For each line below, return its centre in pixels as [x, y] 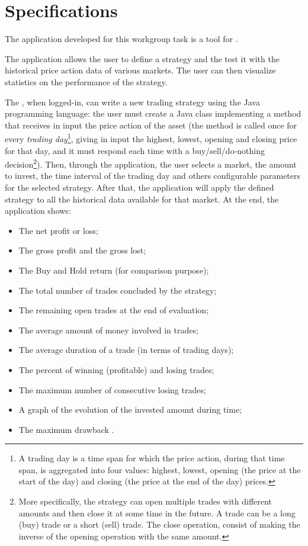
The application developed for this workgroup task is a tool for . [121, 39]
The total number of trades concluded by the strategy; [118, 290]
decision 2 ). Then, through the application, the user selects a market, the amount [151, 163]
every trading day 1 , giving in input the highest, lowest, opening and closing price [151, 138]
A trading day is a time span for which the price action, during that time [152, 458]
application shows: [38, 211]
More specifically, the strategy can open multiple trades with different [145, 501]
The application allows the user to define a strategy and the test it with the [142, 58]
